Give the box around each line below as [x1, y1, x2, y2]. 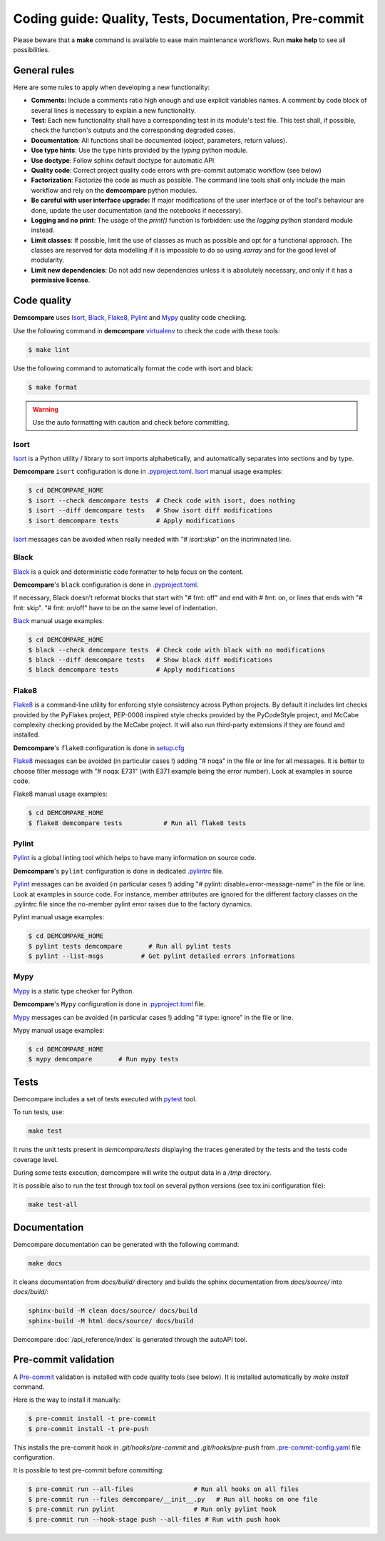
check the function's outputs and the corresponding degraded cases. [31, 126, 235, 135]
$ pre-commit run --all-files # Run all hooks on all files [28, 1485, 299, 1493]
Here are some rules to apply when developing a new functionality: [13, 83, 210, 91]
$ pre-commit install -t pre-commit [28, 1415, 157, 1423]
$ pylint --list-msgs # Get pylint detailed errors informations [28, 952, 296, 960]
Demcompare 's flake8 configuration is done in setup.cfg [13, 743, 185, 752]
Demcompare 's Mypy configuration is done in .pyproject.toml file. [13, 1000, 206, 1009]
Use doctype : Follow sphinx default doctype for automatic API [31, 156, 215, 164]
